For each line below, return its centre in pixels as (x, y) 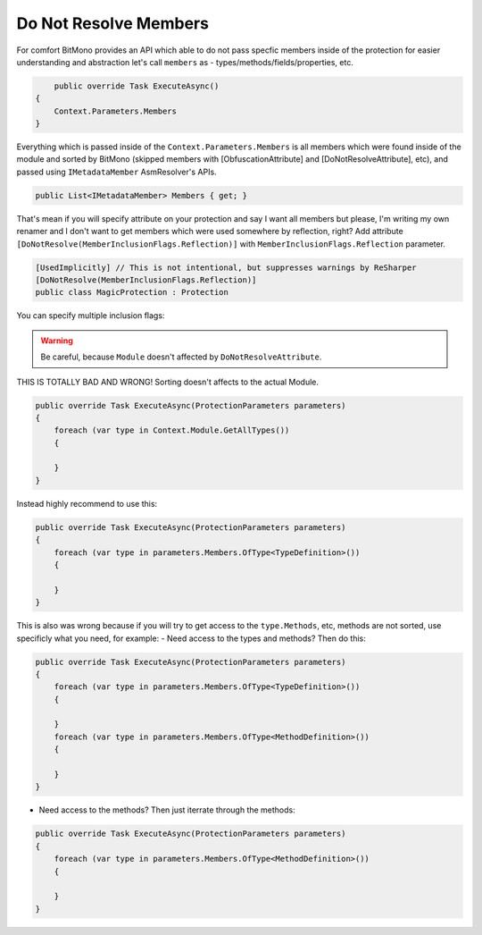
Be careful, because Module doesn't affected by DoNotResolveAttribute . (181, 357)
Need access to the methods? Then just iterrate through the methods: (167, 810)
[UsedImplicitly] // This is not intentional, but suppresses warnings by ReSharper (226, 267)
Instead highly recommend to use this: (87, 503)
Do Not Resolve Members (113, 23)
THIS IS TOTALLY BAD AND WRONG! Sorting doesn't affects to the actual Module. (168, 382)
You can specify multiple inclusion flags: (91, 316)
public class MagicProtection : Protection (132, 292)
